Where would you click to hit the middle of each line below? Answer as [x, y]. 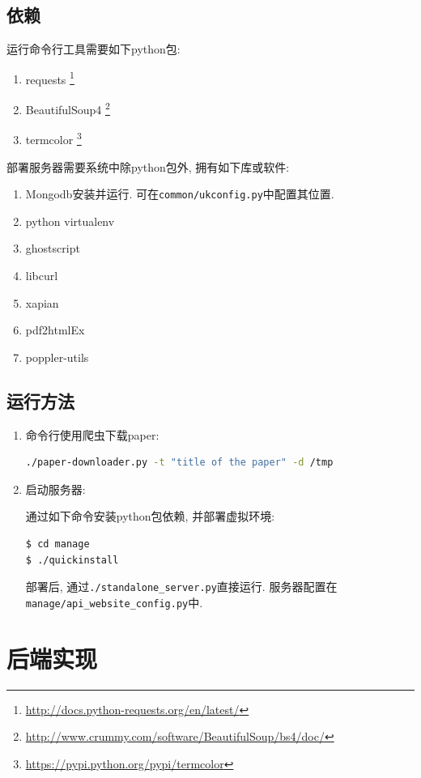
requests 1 [50, 78]
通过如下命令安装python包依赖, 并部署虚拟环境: [150, 516]
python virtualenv [70, 221]
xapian [42, 302]
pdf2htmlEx [55, 330]
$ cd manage [57, 544]
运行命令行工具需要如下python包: [94, 49]
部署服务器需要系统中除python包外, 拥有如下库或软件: [148, 166]
